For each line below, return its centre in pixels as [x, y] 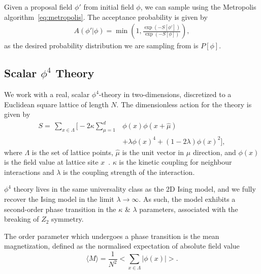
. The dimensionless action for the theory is [184, 104]
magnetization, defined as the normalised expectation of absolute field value [122, 246]
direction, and [214, 152]
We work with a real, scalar [47, 94]
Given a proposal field [38, 7]
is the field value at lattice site [51, 162]
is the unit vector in [153, 152]
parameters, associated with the [189, 209]
